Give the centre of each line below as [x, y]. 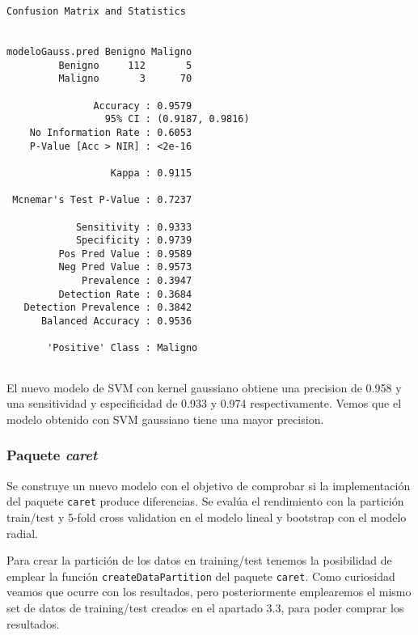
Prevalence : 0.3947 [137, 281]
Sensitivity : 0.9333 [134, 227]
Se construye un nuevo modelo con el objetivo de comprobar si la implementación [209, 485]
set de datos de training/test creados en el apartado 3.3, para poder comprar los [205, 607]
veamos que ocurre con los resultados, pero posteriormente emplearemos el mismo [209, 592]
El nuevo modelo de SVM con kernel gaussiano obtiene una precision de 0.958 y [204, 387]
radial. [22, 533]
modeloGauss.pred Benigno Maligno [99, 51]
